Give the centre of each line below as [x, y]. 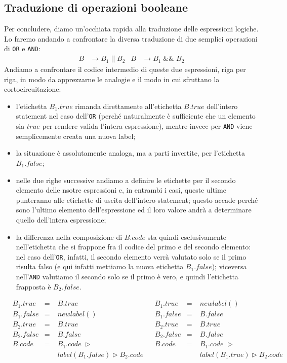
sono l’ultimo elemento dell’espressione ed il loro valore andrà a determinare [134, 210]
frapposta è [33, 286]
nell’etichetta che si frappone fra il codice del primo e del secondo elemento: [133, 247]
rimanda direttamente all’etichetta [128, 106]
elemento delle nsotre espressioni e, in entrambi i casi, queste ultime [121, 190]
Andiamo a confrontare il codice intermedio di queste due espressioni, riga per [125, 69]
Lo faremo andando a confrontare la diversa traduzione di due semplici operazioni [131, 38]
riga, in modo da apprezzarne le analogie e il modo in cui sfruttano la [112, 79]
